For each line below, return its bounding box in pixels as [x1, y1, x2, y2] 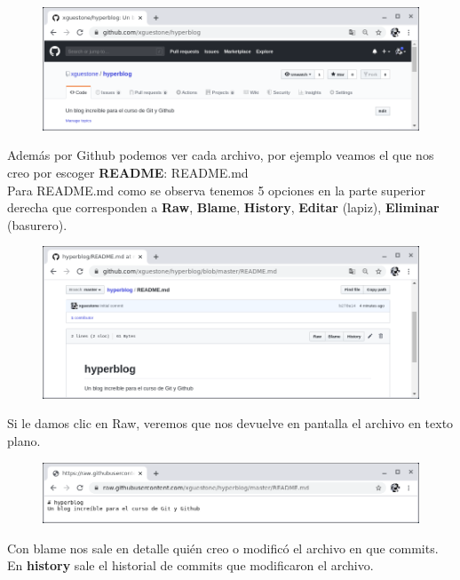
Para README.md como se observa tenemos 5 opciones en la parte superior [7, 180, 425, 199]
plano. [7, 432, 41, 450]
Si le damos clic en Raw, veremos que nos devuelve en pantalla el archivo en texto [7, 414, 454, 433]
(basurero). [7, 215, 67, 234]
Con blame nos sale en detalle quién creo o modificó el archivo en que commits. [7, 538, 439, 557]
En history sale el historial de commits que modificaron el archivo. [7, 556, 374, 575]
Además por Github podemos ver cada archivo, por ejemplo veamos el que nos [7, 146, 434, 164]
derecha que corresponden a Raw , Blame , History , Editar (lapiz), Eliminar [7, 198, 440, 217]
